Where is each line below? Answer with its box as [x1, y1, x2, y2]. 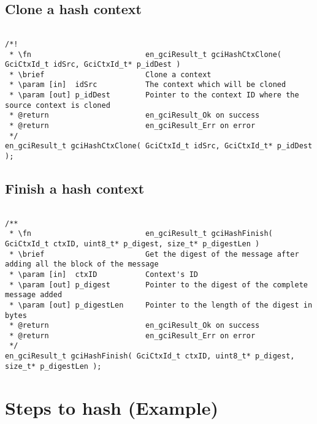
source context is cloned [5, 100, 110, 110]
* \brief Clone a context [9, 70, 212, 79]
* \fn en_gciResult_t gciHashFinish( [9, 229, 273, 238]
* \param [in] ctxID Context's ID [9, 270, 198, 279]
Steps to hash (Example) [5, 395, 218, 420]
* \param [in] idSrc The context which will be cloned [9, 80, 286, 89]
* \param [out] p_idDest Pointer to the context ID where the [9, 91, 299, 100]
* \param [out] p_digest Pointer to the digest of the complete [9, 280, 308, 289]
